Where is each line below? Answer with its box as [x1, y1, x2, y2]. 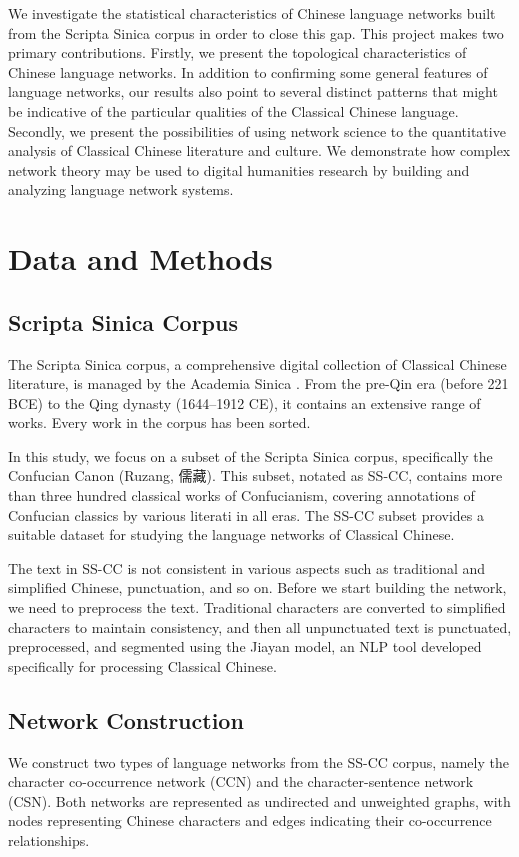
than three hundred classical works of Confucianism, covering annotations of [8, 485, 475, 506]
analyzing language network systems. [8, 179, 234, 200]
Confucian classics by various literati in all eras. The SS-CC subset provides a [8, 504, 484, 525]
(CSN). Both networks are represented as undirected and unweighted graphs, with [8, 790, 511, 811]
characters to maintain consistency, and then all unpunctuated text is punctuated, [8, 616, 512, 637]
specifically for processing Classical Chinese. [8, 655, 277, 676]
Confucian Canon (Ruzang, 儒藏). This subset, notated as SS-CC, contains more [8, 465, 503, 486]
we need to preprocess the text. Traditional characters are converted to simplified [8, 597, 506, 618]
